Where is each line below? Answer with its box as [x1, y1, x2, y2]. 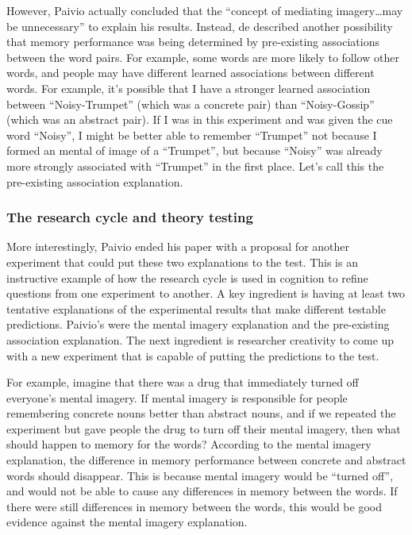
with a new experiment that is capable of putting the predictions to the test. [6, 347, 379, 364]
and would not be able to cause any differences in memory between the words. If [6, 483, 398, 499]
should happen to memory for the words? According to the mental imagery [6, 436, 372, 452]
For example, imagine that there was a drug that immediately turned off [6, 374, 359, 391]
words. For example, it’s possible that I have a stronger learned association [6, 79, 371, 96]
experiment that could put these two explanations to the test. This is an [6, 253, 358, 270]
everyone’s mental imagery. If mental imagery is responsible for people [6, 389, 348, 406]
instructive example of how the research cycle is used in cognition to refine [6, 269, 368, 286]
